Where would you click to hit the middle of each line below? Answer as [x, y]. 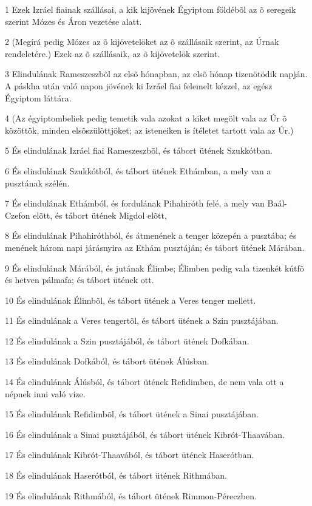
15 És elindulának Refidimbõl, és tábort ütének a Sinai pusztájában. [132, 414]
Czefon [18, 215]
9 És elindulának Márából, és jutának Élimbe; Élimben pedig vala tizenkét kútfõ [154, 268]
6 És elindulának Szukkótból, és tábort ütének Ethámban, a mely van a [138, 170]
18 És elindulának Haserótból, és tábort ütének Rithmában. [116, 475]
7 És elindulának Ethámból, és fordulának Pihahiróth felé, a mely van [135, 203]
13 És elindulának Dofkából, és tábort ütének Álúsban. [107, 361]
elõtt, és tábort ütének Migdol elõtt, [100, 215]
